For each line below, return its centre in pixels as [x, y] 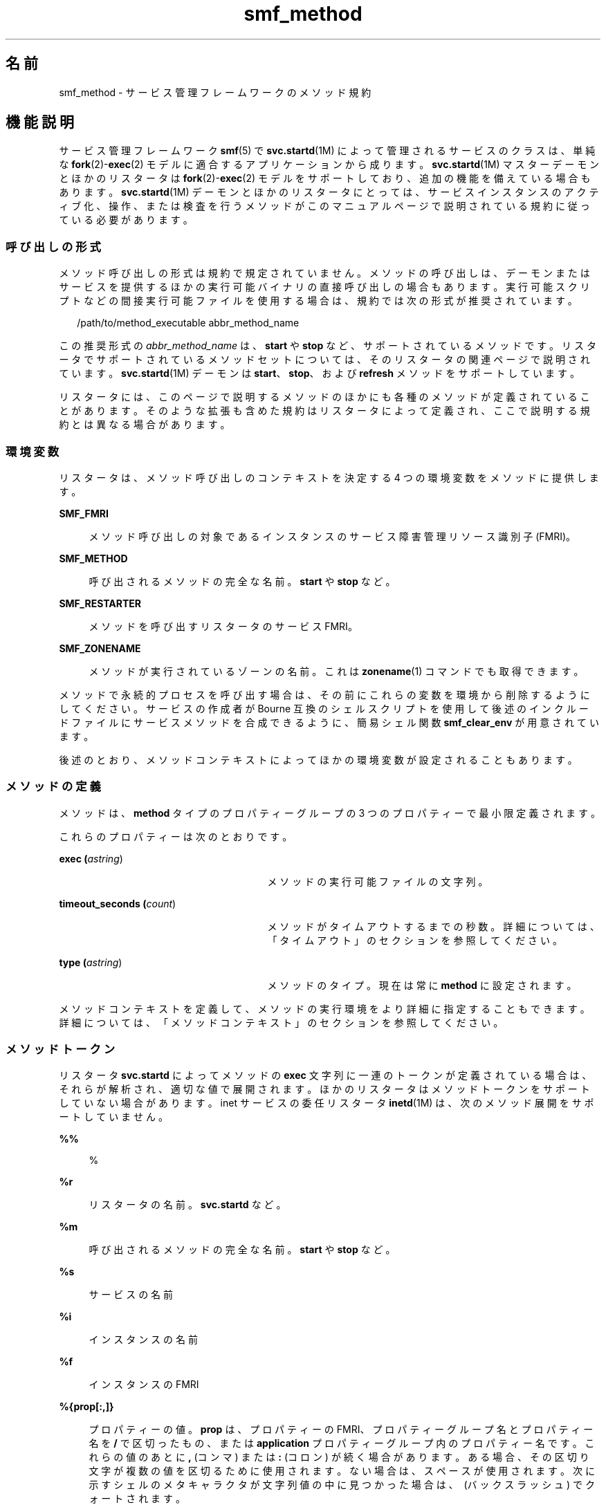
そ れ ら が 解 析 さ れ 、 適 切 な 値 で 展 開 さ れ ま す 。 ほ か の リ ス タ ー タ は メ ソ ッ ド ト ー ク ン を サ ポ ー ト [324, 1089]
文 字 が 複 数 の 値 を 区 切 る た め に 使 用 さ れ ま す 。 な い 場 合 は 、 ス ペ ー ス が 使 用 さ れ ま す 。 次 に [342, 1471]
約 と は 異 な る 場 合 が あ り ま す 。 [145, 425]
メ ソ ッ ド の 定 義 [53, 787]
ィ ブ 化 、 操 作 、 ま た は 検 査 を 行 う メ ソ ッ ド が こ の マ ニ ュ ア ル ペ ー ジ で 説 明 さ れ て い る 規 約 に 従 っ [324, 206]
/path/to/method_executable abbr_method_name [188, 323]
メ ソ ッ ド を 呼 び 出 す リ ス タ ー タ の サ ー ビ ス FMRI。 [223, 626]
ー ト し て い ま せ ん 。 [113, 1117]
